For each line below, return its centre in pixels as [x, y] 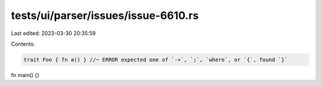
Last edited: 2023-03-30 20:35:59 [53, 33]
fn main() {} [25, 75]
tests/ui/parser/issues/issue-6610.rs [105, 15]
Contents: [23, 44]
